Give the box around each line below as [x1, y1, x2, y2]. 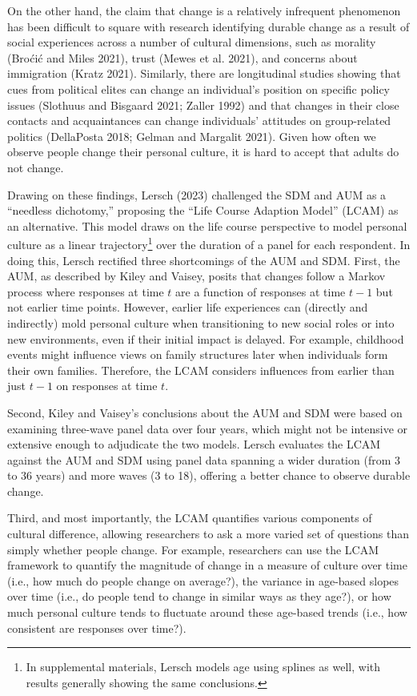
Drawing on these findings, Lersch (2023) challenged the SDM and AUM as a [7, 186, 387, 203]
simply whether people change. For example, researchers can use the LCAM [7, 541, 379, 557]
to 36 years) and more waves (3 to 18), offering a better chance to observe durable [7, 467, 411, 484]
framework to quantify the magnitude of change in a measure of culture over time [7, 557, 407, 573]
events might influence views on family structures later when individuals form [7, 346, 388, 363]
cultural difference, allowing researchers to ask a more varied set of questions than [7, 525, 409, 542]
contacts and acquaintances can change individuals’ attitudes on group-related [7, 112, 391, 129]
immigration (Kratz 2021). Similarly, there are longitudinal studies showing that [7, 65, 401, 82]
